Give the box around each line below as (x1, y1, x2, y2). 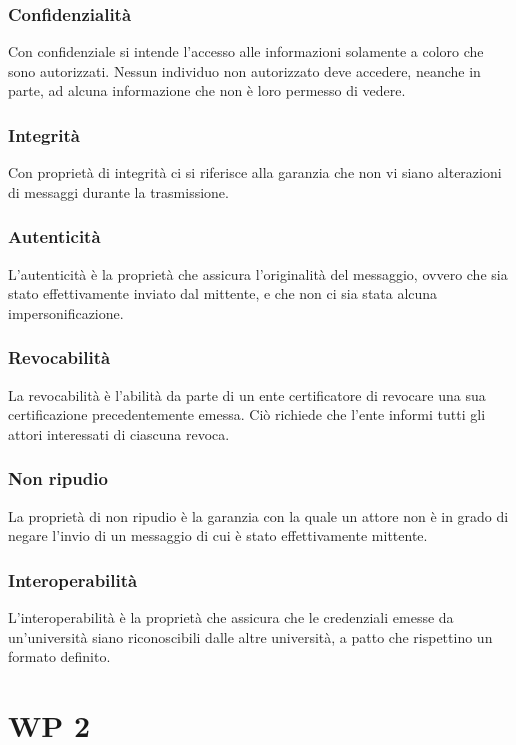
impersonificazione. (8, 302, 124, 323)
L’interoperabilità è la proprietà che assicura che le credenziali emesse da (8, 607, 454, 628)
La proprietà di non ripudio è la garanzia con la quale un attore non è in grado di (8, 505, 509, 526)
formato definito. (8, 646, 111, 667)
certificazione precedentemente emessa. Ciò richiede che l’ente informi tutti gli (8, 404, 486, 425)
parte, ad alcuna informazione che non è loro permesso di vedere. (8, 80, 406, 101)
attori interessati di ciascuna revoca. (8, 423, 230, 444)
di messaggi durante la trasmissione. (8, 181, 229, 202)
